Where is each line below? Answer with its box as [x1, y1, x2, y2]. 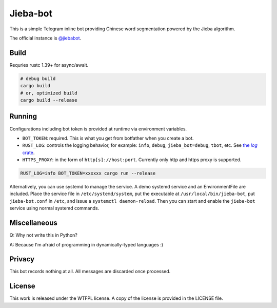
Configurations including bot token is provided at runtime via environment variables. [9, 126, 187, 132]
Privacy [9, 255, 35, 264]
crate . [22, 149, 35, 156]
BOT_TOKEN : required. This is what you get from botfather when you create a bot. [22, 135, 194, 141]
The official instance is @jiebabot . [9, 35, 82, 41]
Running [9, 112, 37, 121]
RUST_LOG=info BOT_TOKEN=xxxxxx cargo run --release [20, 170, 156, 177]
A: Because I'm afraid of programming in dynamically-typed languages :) [9, 241, 164, 247]
